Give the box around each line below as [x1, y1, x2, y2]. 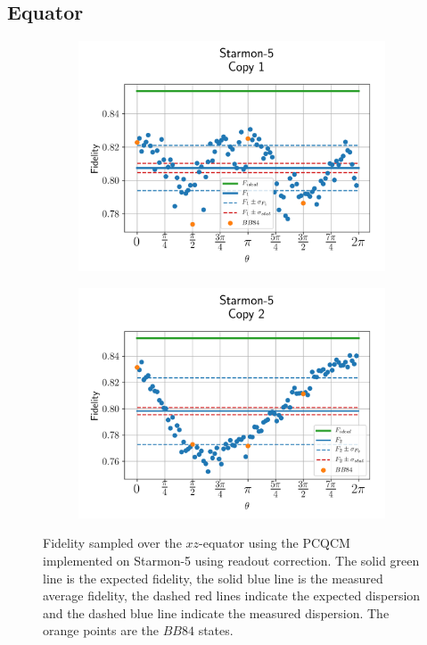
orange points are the [43, 621, 160, 640]
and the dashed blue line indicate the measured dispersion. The [43, 603, 390, 622]
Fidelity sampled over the [43, 533, 182, 552]
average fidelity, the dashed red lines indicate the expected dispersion [43, 586, 421, 605]
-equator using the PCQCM [199, 533, 350, 552]
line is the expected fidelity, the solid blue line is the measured [43, 568, 383, 587]
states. [198, 621, 234, 640]
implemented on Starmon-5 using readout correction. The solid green [43, 550, 420, 569]
